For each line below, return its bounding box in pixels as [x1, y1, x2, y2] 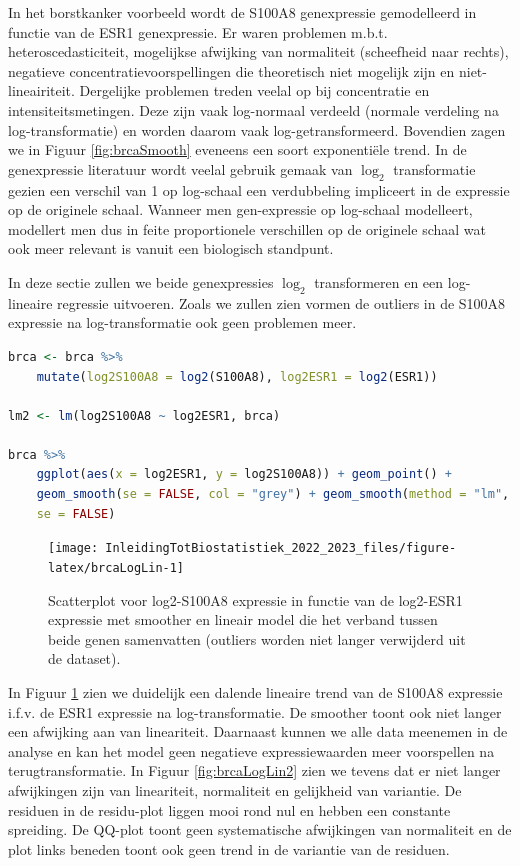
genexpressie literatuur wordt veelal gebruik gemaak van [8, 158, 353, 179]
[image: [48, 541, 99, 556]
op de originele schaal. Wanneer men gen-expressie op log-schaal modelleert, [8, 199, 473, 220]
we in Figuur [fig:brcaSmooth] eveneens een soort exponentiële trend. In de [8, 139, 467, 160]
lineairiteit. [8, 80, 75, 101]
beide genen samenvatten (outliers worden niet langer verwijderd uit [48, 628, 466, 649]
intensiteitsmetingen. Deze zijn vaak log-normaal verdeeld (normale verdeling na [8, 99, 499, 120]
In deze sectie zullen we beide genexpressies [8, 271, 274, 292]
